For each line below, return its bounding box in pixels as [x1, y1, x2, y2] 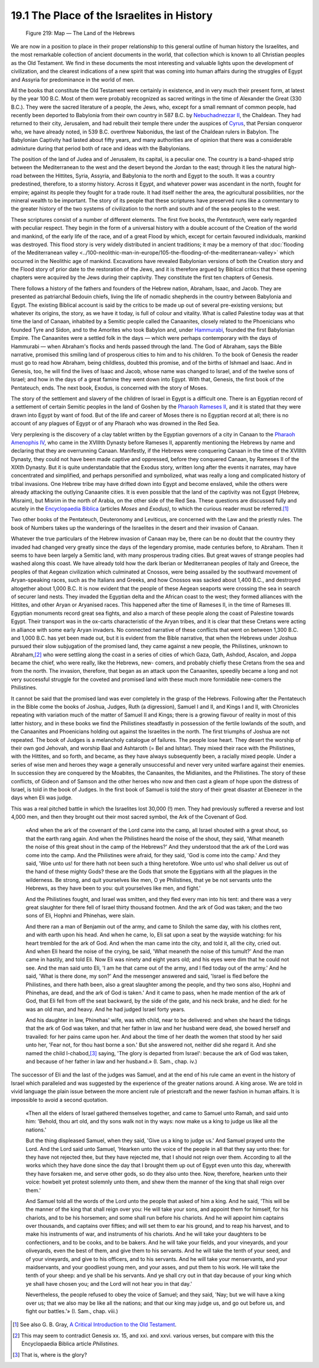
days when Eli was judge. [11, 794, 73, 801]
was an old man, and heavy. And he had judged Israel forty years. [25, 1006, 185, 1013]
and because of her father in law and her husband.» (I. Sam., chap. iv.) [25, 1058, 197, 1065]
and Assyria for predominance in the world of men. [11, 76, 135, 83]
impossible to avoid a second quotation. [11, 1096, 109, 1103]
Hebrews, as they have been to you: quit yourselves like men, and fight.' [25, 884, 201, 892]
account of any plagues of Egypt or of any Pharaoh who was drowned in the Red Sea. [11, 420, 220, 427]
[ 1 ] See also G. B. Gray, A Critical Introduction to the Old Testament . [12, 1321, 177, 1328]
